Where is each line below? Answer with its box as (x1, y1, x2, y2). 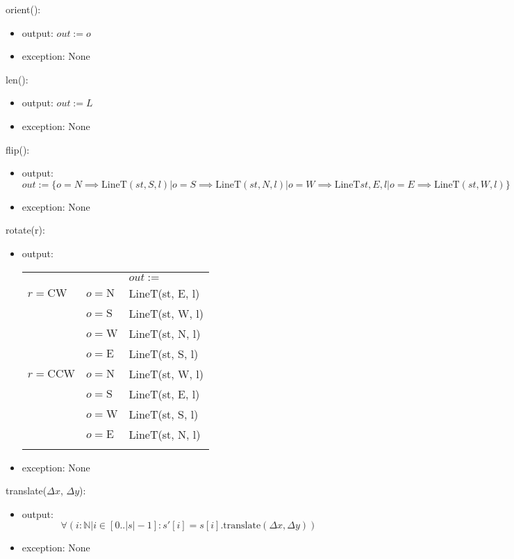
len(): (6, 72, 28, 86)
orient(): (6, 2, 41, 16)
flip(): (6, 142, 30, 156)
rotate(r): (6, 222, 45, 237)
